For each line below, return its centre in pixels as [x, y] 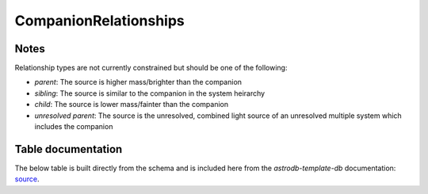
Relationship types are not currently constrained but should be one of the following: [151, 68]
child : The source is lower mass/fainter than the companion [132, 105]
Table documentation [69, 149]
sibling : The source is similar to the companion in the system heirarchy [150, 93]
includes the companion [74, 127]
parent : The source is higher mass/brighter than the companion [138, 82]
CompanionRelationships [100, 21]
